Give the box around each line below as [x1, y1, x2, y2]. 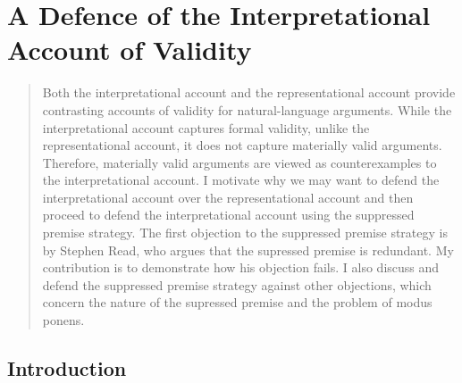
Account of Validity [7, 31, 252, 68]
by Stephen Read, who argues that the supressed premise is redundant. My [42, 240, 454, 259]
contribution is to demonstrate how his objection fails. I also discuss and [42, 258, 440, 277]
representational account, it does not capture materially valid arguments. [42, 136, 442, 154]
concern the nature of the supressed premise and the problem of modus [42, 293, 433, 312]
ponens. [42, 311, 85, 329]
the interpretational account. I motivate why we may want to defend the [42, 171, 440, 189]
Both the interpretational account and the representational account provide [42, 83, 456, 102]
